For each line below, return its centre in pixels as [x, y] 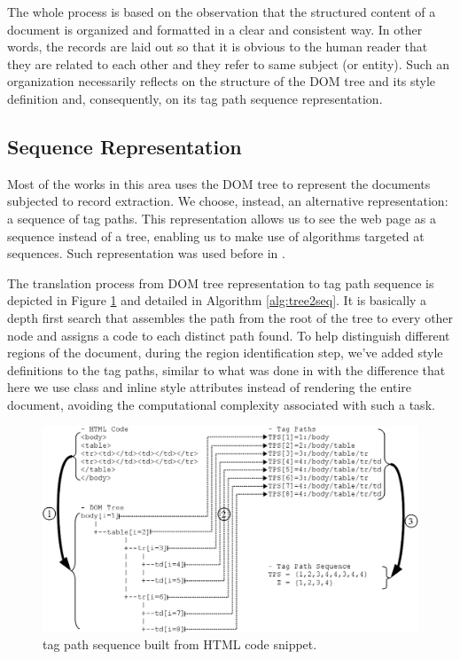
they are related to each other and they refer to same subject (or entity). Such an [228, 63]
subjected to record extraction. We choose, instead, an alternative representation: [228, 201]
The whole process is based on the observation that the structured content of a [222, 12]
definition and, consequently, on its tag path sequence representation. [195, 98]
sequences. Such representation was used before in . [146, 253]
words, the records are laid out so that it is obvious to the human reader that [218, 47]
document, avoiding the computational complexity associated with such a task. [221, 404]
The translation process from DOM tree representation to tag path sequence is [221, 282]
